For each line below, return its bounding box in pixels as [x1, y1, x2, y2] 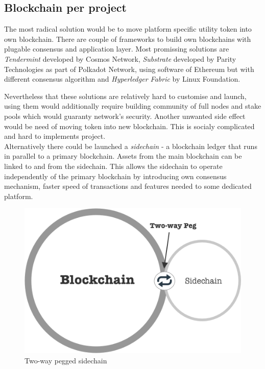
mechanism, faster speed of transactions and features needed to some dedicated [4, 181, 252, 191]
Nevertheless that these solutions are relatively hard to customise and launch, [4, 90, 247, 101]
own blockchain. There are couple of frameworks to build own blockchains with [4, 33, 251, 44]
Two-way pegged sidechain [25, 355, 107, 365]
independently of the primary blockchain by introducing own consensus [4, 170, 227, 181]
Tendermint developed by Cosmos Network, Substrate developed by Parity [4, 53, 236, 64]
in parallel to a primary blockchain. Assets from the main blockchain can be [4, 151, 242, 161]
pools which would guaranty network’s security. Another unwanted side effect [4, 110, 246, 121]
